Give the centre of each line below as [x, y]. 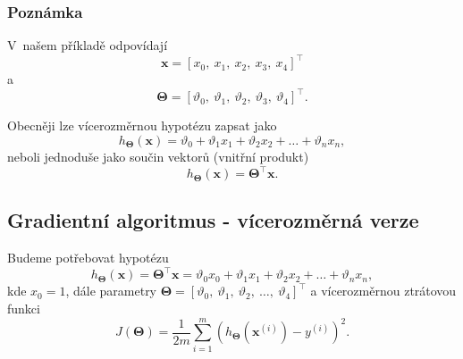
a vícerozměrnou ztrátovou [383, 291]
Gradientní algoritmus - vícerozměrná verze [213, 220]
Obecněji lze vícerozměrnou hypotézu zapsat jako [142, 125]
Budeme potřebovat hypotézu [88, 258]
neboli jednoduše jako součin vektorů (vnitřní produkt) [158, 156]
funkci [24, 308]
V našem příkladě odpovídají [88, 45]
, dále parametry [111, 291]
